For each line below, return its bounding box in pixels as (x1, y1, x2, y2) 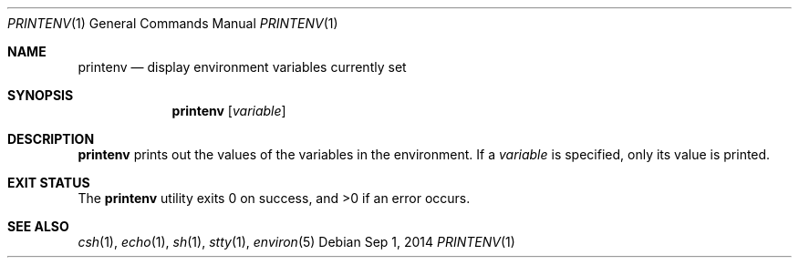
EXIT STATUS (7, 175, 90, 190)
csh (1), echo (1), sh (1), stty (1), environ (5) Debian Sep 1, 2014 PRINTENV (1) (78, 234, 515, 250)
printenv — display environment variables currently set (78, 59, 407, 75)
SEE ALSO (7, 219, 69, 234)
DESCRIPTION (7, 131, 95, 147)
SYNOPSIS (7, 87, 74, 103)
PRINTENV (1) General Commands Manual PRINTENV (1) (7, 15, 338, 31)
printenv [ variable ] (171, 103, 286, 118)
